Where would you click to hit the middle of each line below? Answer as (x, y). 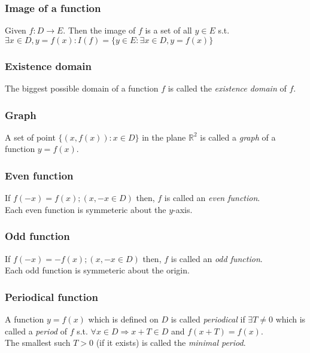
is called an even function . (212, 198)
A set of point (30, 137)
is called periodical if (208, 319)
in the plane (164, 137)
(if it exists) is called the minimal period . (171, 343)
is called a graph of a (238, 137)
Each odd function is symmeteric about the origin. (97, 270)
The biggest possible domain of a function (82, 88)
